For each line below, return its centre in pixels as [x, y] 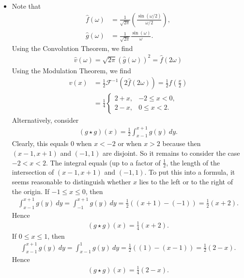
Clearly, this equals [40, 143]
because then [182, 143]
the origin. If [30, 191]
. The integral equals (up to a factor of [103, 162]
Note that [26, 6]
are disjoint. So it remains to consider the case [171, 153]
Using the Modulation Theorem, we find [71, 70]
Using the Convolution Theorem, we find [72, 48]
